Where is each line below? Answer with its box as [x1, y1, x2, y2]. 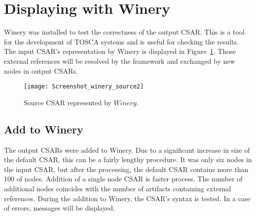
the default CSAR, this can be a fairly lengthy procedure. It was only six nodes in [4, 154, 252, 165]
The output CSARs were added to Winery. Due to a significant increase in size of [4, 144, 250, 155]
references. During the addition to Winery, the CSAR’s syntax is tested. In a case [4, 193, 251, 203]
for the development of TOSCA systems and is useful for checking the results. [4, 36, 239, 46]
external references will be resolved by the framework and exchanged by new [4, 55, 235, 66]
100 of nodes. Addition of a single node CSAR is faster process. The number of [4, 173, 243, 184]
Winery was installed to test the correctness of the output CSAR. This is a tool [4, 27, 245, 37]
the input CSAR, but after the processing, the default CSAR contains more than [4, 164, 249, 174]
